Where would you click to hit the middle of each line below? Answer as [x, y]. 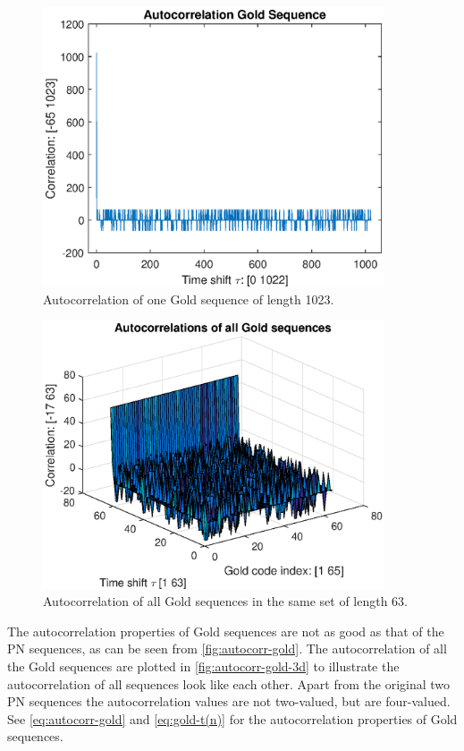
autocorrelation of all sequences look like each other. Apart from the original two [229, 683]
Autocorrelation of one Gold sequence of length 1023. [189, 299]
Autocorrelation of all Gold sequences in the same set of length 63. [226, 601]
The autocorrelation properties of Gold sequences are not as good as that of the [226, 631]
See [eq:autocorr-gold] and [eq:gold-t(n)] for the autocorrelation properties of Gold [232, 718]
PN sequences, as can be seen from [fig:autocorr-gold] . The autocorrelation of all [227, 649]
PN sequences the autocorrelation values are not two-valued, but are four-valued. [229, 701]
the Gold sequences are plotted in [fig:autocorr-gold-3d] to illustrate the [203, 666]
